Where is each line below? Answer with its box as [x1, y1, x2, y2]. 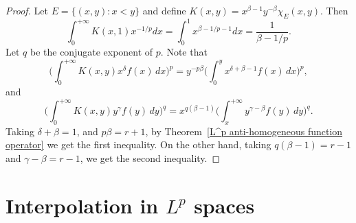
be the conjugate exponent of [30, 45, 153, 59]
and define [142, 3, 186, 17]
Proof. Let [5, 3, 48, 17]
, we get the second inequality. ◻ [80, 151, 221, 165]
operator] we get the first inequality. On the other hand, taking [5, 137, 271, 152]
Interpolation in [5, 191, 159, 219]
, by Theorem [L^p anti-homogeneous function [145, 124, 343, 138]
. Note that [160, 45, 208, 59]
